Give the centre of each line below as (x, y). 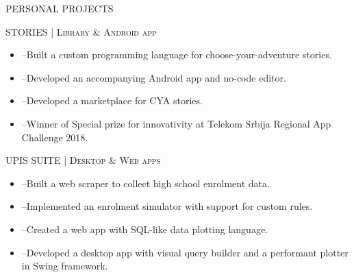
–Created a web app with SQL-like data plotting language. (144, 229)
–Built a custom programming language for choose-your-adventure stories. (177, 55)
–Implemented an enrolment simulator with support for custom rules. (167, 206)
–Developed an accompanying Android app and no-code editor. (154, 77)
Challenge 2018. (55, 137)
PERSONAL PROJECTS (60, 8)
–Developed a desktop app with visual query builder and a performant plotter (185, 252)
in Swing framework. (65, 266)
